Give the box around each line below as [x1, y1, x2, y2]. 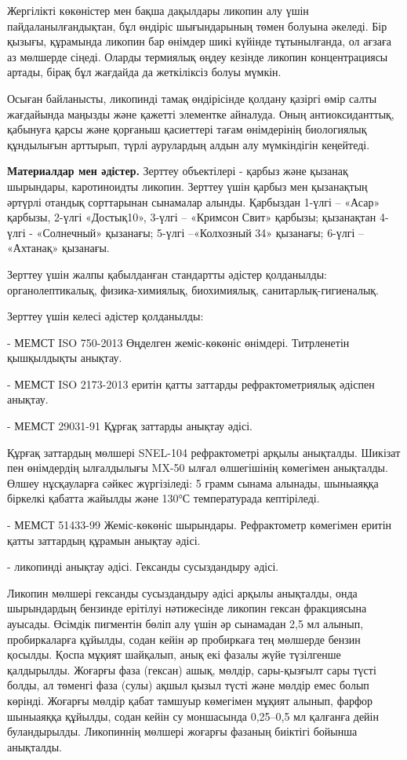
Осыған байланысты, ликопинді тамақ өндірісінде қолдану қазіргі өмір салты [7, 90, 377, 106]
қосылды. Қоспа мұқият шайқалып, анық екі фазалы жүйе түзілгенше [7, 646, 341, 663]
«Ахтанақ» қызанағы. [7, 239, 110, 256]
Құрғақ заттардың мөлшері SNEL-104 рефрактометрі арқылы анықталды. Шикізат [7, 444, 401, 460]
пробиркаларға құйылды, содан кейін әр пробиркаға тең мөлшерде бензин [7, 630, 361, 647]
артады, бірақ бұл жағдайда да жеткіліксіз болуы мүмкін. [7, 64, 282, 80]
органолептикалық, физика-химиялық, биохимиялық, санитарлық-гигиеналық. [7, 281, 379, 298]
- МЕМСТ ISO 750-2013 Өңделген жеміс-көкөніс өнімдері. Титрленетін [7, 334, 350, 350]
